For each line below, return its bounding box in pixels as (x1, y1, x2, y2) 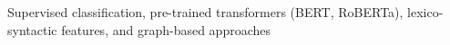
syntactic (7, 20, 57, 39)
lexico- (407, 3, 444, 21)
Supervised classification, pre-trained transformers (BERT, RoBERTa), (7, 3, 404, 21)
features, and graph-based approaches (61, 20, 271, 39)
